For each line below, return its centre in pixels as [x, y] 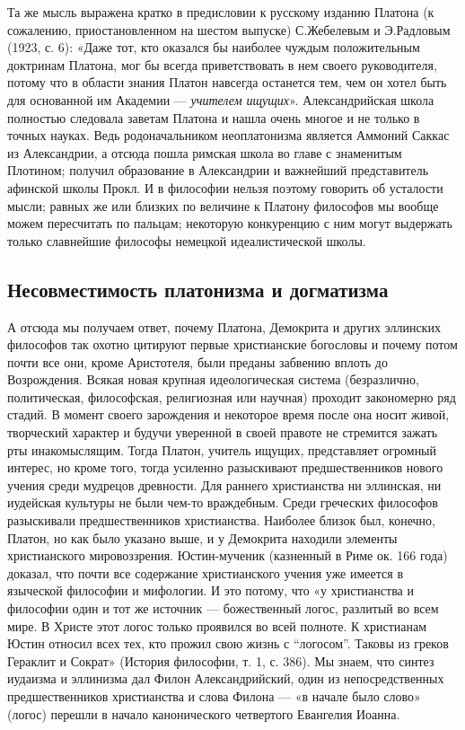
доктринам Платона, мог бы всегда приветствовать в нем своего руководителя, [222, 64]
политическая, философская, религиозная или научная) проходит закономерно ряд [232, 396]
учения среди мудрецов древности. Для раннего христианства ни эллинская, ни [224, 484]
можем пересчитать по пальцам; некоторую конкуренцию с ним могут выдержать [230, 223]
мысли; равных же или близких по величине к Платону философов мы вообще [223, 205]
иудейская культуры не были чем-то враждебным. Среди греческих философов [223, 502]
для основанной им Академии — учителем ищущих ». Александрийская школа [221, 99]
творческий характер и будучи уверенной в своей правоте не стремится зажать [223, 432]
